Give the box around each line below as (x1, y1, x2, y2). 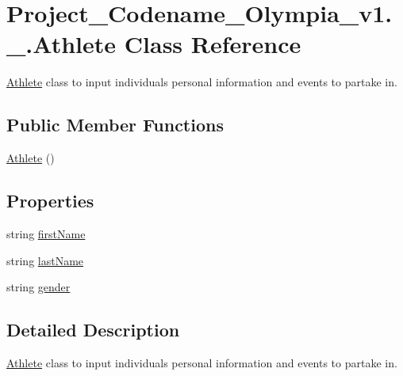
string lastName (6, 252, 84, 268)
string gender (6, 279, 71, 295)
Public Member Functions (6, 112, 224, 137)
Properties (6, 188, 94, 213)
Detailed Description (6, 317, 180, 342)
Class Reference (124, 28, 301, 60)
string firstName (6, 225, 86, 241)
